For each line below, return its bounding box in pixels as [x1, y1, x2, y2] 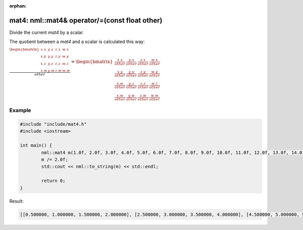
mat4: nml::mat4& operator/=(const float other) [9, 16, 163, 25]
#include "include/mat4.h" [20, 121, 87, 127]
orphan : [9, 3, 27, 9]
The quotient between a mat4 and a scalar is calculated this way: [9, 38, 145, 45]
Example [9, 107, 31, 114]
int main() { [20, 143, 53, 149]
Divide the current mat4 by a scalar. [9, 29, 84, 35]
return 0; [41, 178, 66, 184]
